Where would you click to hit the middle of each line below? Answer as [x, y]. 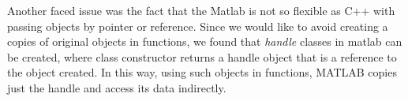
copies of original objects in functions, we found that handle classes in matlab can [205, 41]
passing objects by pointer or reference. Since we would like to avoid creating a [198, 26]
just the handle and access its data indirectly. [117, 87]
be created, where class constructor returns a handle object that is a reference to [202, 56]
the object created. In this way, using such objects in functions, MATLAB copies [202, 72]
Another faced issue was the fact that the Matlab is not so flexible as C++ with [201, 10]
